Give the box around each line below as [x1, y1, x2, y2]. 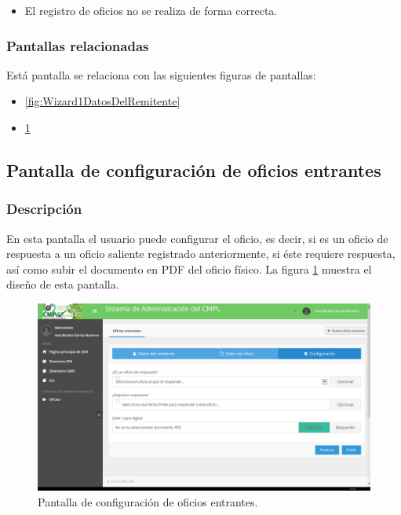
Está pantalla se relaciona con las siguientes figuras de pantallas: [6, 66, 316, 83]
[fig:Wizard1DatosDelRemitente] [24, 93, 180, 109]
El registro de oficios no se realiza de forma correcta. [24, 2, 278, 18]
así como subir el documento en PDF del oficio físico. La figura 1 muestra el [6, 260, 372, 277]
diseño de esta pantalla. [6, 276, 119, 292]
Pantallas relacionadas [6, 35, 149, 55]
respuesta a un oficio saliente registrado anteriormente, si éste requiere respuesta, [6, 245, 396, 262]
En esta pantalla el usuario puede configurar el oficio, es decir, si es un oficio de [6, 230, 388, 246]
